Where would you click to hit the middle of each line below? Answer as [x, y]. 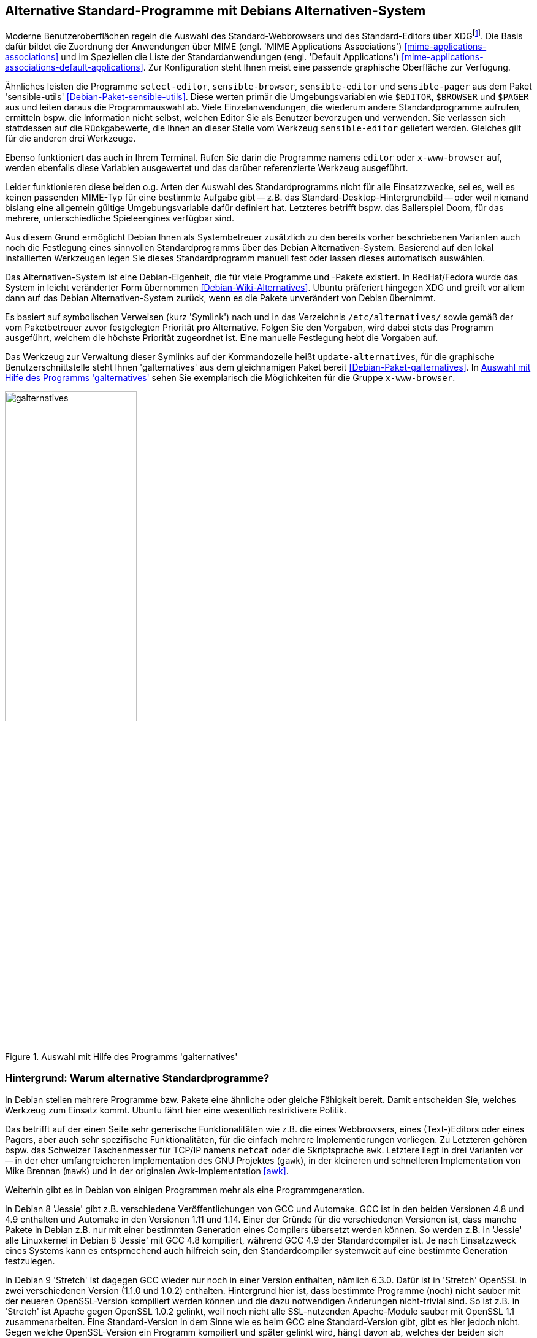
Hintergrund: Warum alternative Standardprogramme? [137, 1078]
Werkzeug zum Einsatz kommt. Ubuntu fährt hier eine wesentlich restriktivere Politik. [176, 1110]
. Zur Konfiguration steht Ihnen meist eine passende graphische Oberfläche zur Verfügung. [327, 67]
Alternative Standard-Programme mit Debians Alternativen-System [215, 11]
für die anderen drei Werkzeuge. [70, 139]
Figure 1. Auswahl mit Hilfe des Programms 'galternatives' [121, 1057]
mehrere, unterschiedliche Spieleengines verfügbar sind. [120, 218]
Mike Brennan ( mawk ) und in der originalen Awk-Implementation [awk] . [147, 1171]
